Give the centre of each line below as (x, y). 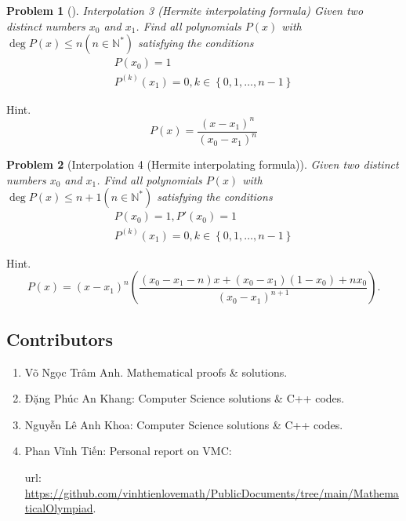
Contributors (60, 339)
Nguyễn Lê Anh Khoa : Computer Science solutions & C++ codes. (184, 424)
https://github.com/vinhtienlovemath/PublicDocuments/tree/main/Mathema (212, 492)
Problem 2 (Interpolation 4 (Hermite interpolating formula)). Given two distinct (203, 164)
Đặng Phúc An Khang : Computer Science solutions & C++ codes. (185, 398)
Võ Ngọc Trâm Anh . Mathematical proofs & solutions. (156, 372)
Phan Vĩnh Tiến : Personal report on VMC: (128, 451)
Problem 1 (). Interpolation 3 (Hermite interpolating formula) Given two (185, 10)
